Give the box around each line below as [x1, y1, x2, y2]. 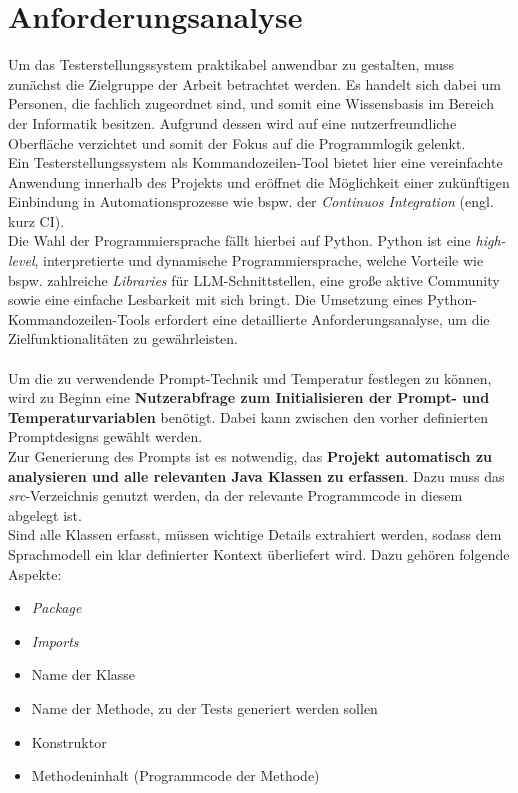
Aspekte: [8, 563, 62, 584]
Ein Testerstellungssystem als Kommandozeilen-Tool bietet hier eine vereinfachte [8, 152, 503, 173]
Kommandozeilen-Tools [8, 308, 151, 329]
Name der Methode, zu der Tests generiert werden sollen [31, 697, 378, 718]
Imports [31, 630, 79, 651]
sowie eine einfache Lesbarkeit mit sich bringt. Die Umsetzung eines [8, 289, 423, 310]
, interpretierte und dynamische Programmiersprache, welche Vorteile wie [34, 250, 484, 271]
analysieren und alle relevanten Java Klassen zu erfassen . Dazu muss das [8, 465, 505, 486]
